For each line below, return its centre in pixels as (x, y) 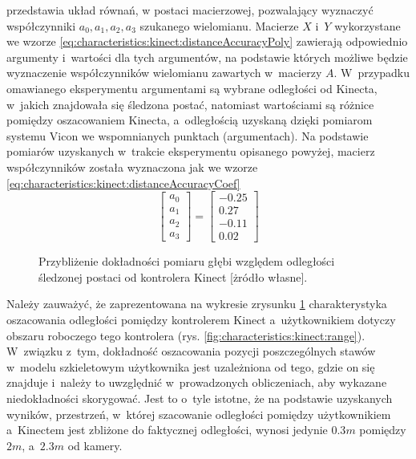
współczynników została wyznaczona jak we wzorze (132, 167)
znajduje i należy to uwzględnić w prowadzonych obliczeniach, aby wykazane (197, 382)
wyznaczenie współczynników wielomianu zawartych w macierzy (164, 73)
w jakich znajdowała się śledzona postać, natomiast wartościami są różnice (190, 104)
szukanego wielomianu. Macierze (219, 25)
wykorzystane (368, 25)
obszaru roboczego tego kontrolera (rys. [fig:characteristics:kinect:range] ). (186, 335)
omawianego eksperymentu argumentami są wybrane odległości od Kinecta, (192, 88)
